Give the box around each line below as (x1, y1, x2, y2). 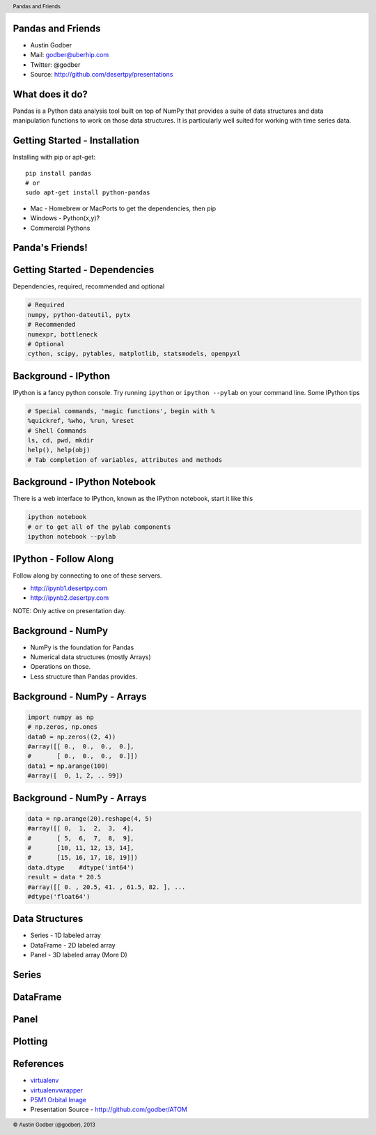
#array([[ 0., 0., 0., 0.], (27, 743, 135, 750)
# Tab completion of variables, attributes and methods (27, 456, 223, 463)
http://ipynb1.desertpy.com (30, 584, 108, 592)
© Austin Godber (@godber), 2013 (13, 1121, 95, 1128)
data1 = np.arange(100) (27, 762, 109, 770)
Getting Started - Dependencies (13, 264, 155, 276)
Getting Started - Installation (13, 134, 139, 146)
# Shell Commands (27, 426, 87, 435)
